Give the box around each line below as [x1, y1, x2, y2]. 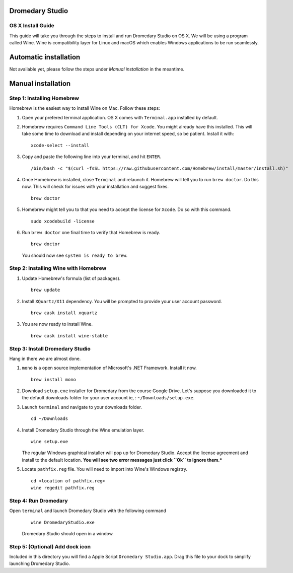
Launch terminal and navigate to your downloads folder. [22, 404, 142, 410]
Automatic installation [9, 53, 81, 61]
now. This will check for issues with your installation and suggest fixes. [22, 184, 169, 190]
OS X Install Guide [9, 22, 55, 29]
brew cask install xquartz [31, 310, 98, 316]
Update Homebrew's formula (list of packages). [22, 275, 121, 281]
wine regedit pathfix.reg [31, 485, 95, 490]
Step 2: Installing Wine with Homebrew [9, 265, 107, 272]
